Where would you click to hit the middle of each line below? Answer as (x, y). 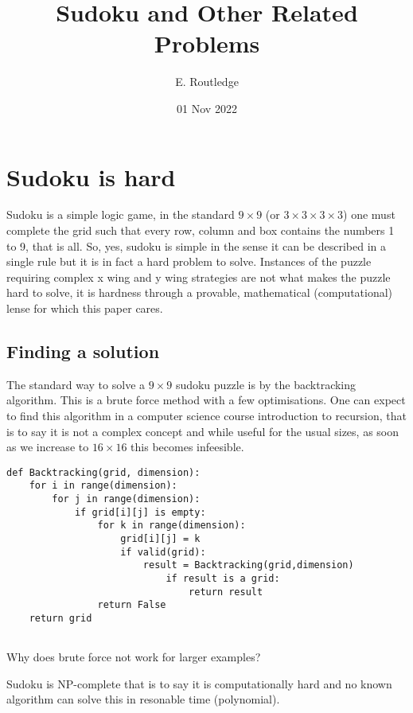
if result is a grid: (223, 579)
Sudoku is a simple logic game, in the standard (121, 214)
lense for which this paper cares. (85, 308)
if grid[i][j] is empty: (140, 512)
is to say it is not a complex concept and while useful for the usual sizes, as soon (203, 431)
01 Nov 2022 (207, 108)
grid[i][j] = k (160, 539)
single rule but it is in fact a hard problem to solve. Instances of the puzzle (189, 261)
